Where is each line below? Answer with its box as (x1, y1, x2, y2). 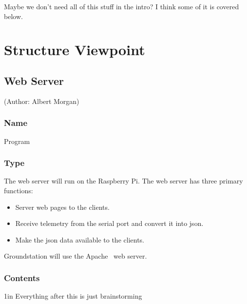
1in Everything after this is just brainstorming (4, 291, 142, 301)
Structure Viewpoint (4, 40, 145, 60)
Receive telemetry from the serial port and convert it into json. (15, 218, 204, 228)
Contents (4, 271, 40, 284)
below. (4, 11, 23, 21)
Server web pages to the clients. (15, 202, 110, 212)
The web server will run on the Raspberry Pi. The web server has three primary (4, 176, 243, 186)
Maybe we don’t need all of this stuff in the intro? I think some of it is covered (4, 1, 239, 11)
